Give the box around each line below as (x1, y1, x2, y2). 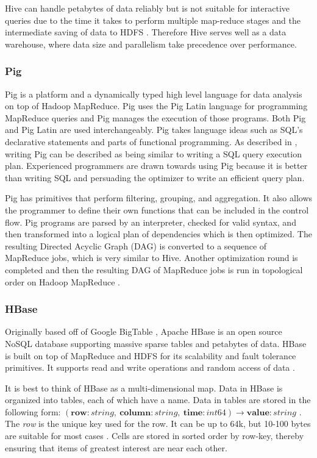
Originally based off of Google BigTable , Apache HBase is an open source (5, 325, 282, 338)
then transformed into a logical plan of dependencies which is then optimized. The (5, 227, 312, 240)
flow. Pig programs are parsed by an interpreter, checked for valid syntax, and (5, 215, 296, 228)
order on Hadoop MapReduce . (5, 275, 120, 288)
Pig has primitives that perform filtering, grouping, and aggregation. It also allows (5, 191, 313, 204)
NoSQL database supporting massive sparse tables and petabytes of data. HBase (5, 337, 307, 349)
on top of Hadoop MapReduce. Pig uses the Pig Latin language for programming (5, 99, 308, 112)
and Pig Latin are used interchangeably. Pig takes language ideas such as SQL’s (5, 123, 303, 136)
